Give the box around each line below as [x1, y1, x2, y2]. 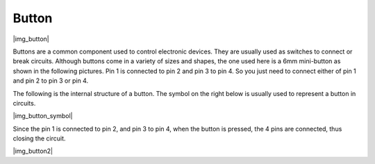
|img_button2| [12, 147, 53, 156]
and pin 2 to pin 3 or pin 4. [12, 76, 89, 85]
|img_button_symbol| [12, 112, 73, 120]
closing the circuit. [12, 134, 66, 142]
